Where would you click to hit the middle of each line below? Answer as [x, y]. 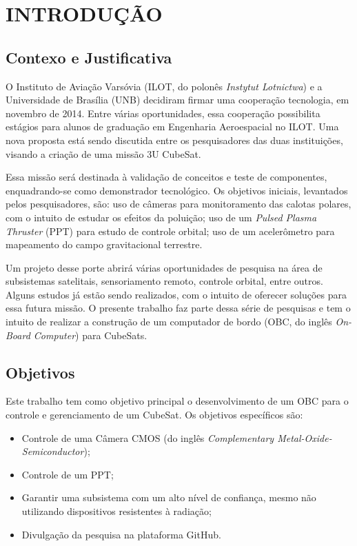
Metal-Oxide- [305, 437]
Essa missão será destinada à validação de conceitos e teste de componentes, [166, 177]
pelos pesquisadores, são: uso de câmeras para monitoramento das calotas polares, [178, 204]
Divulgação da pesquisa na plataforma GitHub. [121, 534]
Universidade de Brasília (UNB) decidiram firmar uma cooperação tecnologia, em [177, 100]
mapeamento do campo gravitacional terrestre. [104, 244]
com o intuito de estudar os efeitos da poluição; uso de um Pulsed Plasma [161, 217]
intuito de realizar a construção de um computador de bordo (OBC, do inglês [169, 322]
